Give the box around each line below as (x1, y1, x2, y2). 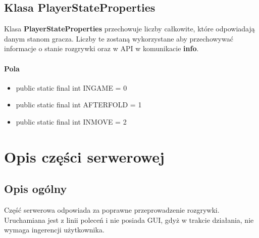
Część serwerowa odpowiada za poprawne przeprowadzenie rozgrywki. (4, 205, 220, 215)
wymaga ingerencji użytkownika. (4, 224, 105, 235)
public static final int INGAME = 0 (16, 82, 127, 93)
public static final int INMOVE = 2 (16, 116, 127, 127)
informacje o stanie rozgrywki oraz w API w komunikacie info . (4, 43, 199, 54)
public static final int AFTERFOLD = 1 (16, 99, 142, 110)
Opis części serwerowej (4, 146, 165, 167)
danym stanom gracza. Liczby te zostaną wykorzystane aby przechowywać (4, 33, 233, 44)
